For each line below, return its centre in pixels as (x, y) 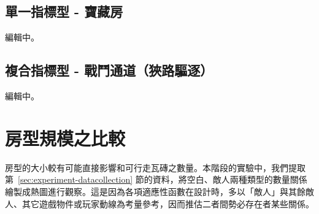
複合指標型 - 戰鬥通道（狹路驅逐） (109, 70)
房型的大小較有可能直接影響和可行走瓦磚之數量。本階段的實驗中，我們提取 (155, 167)
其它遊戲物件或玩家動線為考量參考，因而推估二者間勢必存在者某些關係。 (168, 203)
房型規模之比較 (65, 138)
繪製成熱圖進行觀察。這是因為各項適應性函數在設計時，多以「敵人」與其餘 (155, 191)
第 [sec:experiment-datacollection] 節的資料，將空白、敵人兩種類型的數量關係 (156, 179)
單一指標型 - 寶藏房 (64, 11)
